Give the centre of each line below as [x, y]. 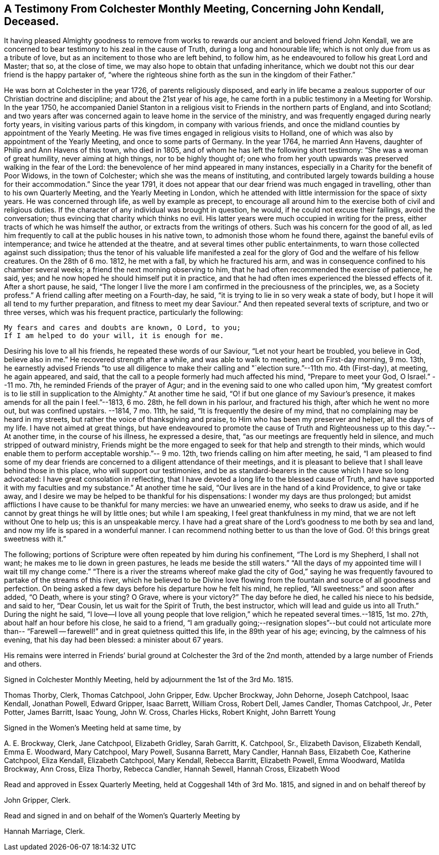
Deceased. [32, 21]
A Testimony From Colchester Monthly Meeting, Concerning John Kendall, [194, 9]
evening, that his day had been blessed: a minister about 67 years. [114, 640]
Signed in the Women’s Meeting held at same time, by [93, 728]
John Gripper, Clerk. [37, 800]
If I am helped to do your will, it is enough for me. [114, 336]
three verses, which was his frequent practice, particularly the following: [124, 312]
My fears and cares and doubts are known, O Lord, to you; [123, 328]
